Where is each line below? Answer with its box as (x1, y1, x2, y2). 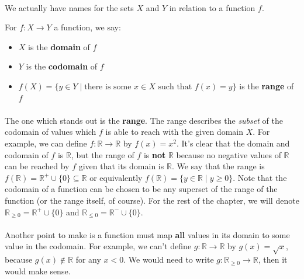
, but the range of (71, 148, 134, 161)
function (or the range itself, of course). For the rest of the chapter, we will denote (5, 194, 299, 206)
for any (75, 253, 101, 266)
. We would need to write (123, 253, 214, 266)
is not (143, 148, 166, 161)
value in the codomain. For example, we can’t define (5, 240, 192, 252)
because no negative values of (176, 148, 281, 161)
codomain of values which (5, 125, 96, 138)
